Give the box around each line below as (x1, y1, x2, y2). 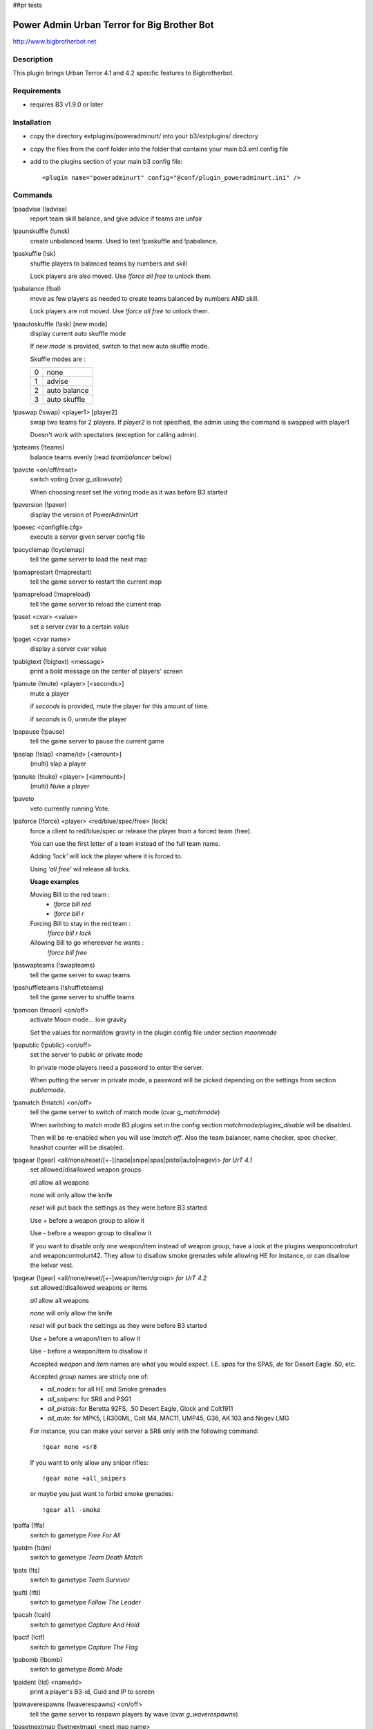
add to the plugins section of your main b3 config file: (30, 158, 183, 166)
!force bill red (53, 900, 91, 908)
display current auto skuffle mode (30, 329, 126, 338)
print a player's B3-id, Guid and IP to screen (30, 1688, 155, 1696)
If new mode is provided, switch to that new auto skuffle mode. (30, 342, 210, 351)
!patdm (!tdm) (12, 1544, 52, 1552)
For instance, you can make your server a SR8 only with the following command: (30, 1427, 259, 1435)
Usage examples (30, 878, 79, 886)
